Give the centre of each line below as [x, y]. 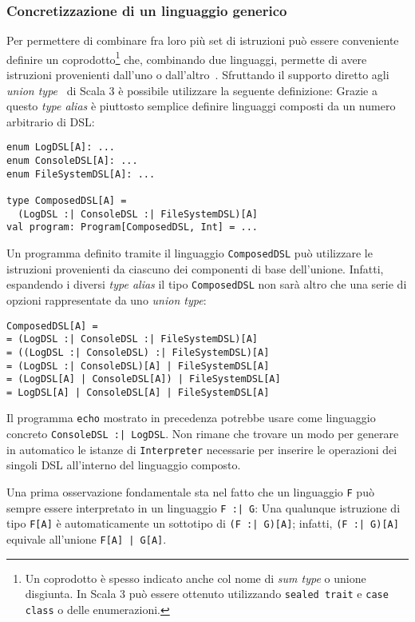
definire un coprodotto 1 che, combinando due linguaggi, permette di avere [187, 58]
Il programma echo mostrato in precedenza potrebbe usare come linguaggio [191, 418]
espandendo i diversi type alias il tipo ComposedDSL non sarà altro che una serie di [207, 284]
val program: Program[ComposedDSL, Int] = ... [132, 227]
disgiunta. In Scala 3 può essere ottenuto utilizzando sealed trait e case [207, 594]
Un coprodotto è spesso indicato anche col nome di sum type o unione [196, 578]
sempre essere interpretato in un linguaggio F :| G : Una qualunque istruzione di [204, 507]
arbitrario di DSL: [51, 121]
